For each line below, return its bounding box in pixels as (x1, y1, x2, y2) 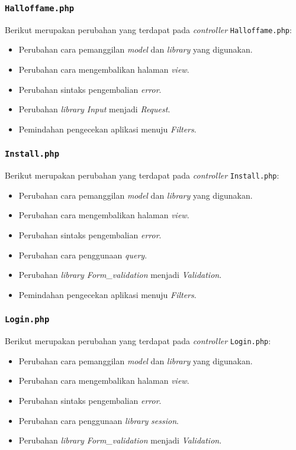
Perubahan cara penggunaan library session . (18, 414, 179, 426)
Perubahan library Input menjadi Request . (18, 103, 170, 115)
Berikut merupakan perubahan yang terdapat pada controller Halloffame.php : (5, 23, 292, 35)
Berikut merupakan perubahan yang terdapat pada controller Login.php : (5, 335, 271, 347)
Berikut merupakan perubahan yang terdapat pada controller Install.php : (5, 169, 279, 182)
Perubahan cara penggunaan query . (18, 248, 147, 261)
